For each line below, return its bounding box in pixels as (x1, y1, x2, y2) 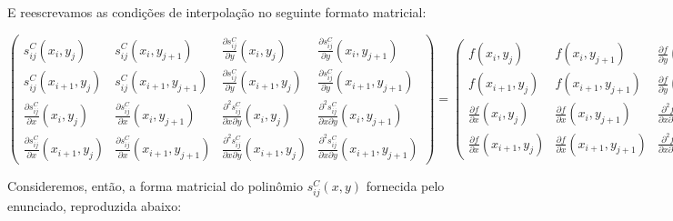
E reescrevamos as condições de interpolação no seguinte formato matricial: (7, 3, 427, 21)
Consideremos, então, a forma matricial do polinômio (7, 176, 303, 196)
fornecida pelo (366, 176, 445, 196)
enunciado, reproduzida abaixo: (7, 196, 182, 216)
